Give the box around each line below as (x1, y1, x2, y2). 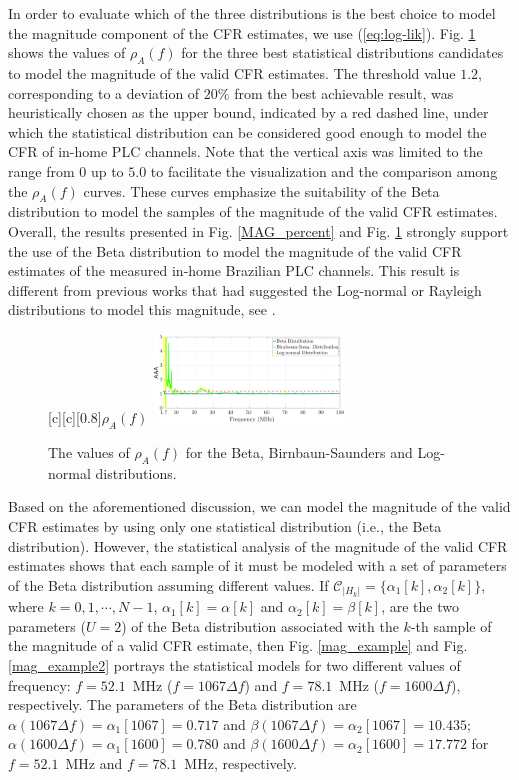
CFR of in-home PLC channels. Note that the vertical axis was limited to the (8, 141, 483, 162)
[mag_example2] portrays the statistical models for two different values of (8, 655, 461, 675)
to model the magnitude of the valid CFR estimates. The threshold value (8, 62, 456, 83)
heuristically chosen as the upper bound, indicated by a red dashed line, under (8, 102, 489, 123)
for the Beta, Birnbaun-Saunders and (185, 441, 413, 462)
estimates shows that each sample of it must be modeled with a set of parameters (8, 555, 507, 576)
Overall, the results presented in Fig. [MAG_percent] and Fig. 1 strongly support (8, 220, 509, 241)
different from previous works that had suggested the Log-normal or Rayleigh (8, 279, 482, 300)
